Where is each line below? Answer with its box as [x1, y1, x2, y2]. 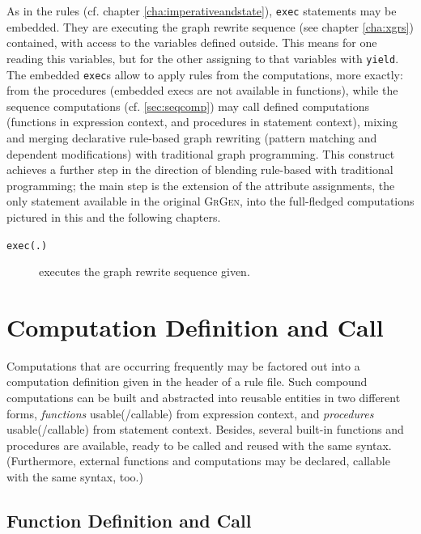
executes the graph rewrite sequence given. [39, 263, 250, 280]
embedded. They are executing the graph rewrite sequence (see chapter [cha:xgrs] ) [6, 18, 414, 35]
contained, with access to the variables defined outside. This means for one [6, 34, 377, 51]
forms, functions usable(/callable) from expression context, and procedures [6, 405, 374, 422]
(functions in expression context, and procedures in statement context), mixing [6, 113, 398, 130]
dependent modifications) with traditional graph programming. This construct [6, 145, 395, 162]
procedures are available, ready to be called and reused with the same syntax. [6, 436, 392, 453]
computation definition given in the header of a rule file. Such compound [6, 373, 368, 390]
